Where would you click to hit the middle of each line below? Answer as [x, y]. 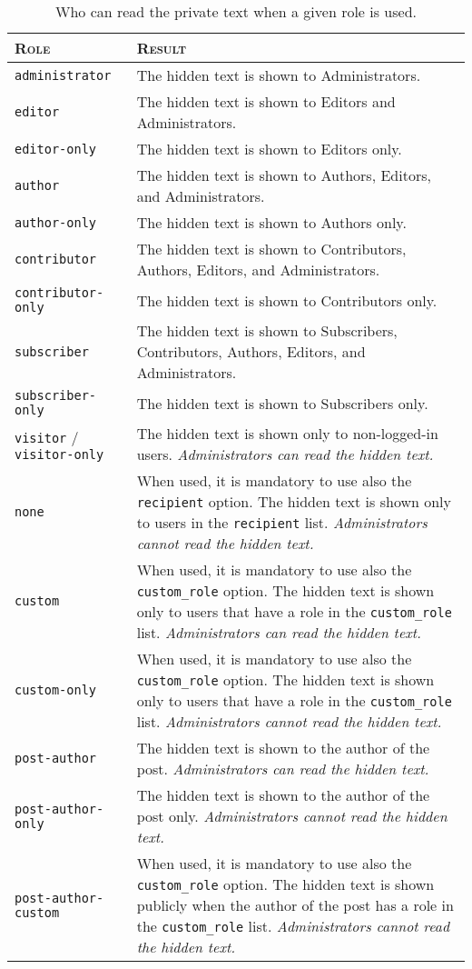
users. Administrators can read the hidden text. [285, 454]
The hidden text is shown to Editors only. [269, 149]
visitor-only [59, 454]
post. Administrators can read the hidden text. [283, 769]
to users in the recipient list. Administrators [282, 522]
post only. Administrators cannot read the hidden [292, 816]
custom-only [56, 690]
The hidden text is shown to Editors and [266, 101]
